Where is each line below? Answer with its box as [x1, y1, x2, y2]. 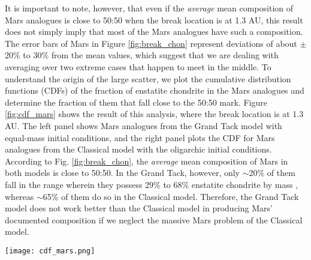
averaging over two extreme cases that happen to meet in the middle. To [5, 60, 271, 73]
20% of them [249, 166, 295, 179]
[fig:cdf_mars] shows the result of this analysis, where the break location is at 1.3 [5, 107, 304, 120]
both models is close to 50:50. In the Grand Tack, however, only [5, 166, 240, 179]
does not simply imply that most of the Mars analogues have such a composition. [5, 25, 303, 38]
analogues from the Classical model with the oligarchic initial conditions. [5, 143, 272, 156]
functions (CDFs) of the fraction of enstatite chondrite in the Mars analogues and [5, 84, 304, 97]
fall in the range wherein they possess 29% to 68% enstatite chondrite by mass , [5, 178, 298, 190]
